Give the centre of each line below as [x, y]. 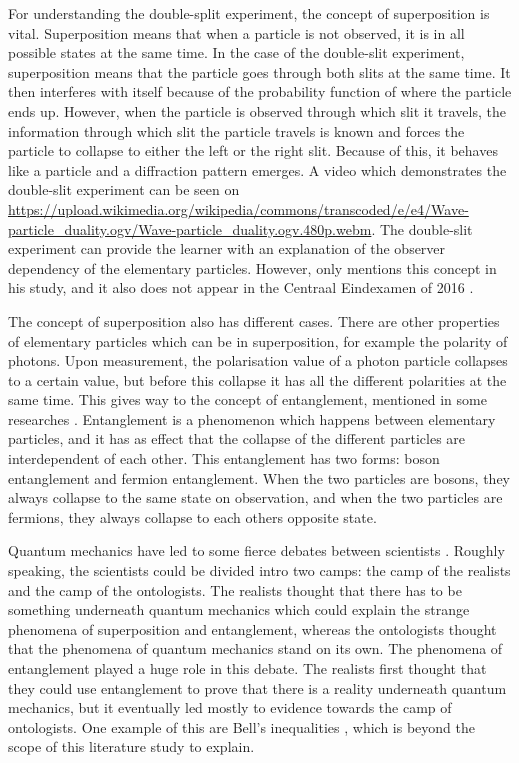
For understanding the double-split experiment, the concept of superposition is [249, 13]
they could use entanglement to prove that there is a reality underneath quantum [257, 687]
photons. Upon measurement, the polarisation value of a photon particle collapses [258, 360]
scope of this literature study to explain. [131, 746]
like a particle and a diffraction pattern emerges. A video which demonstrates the [257, 169]
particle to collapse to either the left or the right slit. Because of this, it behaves [253, 150]
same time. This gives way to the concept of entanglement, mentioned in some [247, 399]
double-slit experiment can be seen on [124, 189]
